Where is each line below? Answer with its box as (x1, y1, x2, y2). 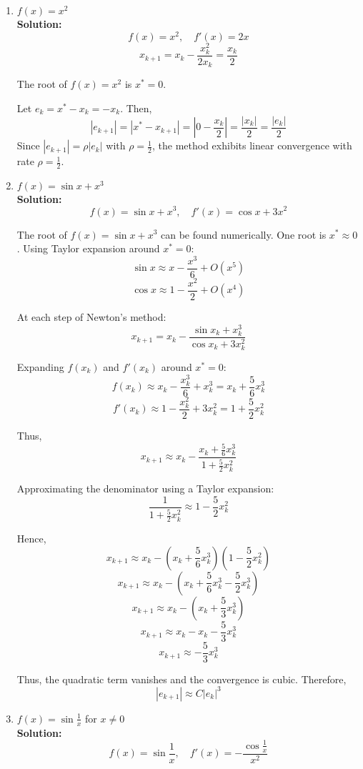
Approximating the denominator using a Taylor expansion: (16, 481, 274, 496)
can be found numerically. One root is (160, 227, 327, 242)
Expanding (16, 359, 64, 374)
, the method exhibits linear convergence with (152, 138, 352, 153)
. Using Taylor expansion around (16, 241, 160, 256)
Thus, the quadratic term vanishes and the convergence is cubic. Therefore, (16, 671, 347, 686)
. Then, (120, 100, 152, 115)
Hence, (16, 531, 46, 546)
